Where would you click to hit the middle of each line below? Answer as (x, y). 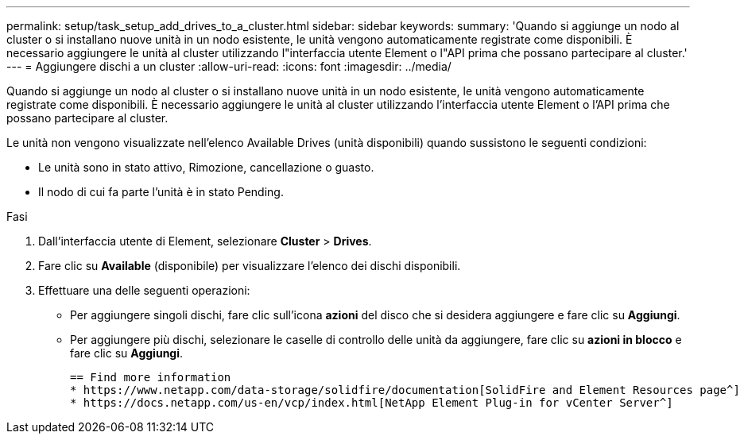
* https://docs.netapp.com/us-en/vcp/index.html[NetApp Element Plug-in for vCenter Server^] (372, 403)
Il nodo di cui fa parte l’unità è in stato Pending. (161, 192)
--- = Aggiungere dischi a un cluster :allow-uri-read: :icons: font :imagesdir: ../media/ (229, 66)
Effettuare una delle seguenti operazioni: (144, 290)
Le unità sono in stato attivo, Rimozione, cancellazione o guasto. (206, 167)
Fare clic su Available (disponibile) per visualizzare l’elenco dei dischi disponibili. (250, 266)
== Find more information (151, 377)
